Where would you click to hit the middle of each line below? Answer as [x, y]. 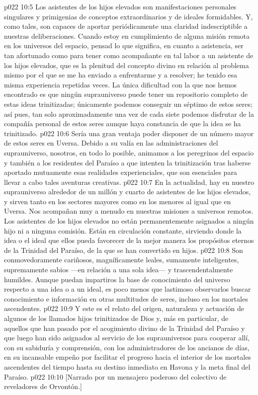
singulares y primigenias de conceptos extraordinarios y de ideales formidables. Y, [129, 16]
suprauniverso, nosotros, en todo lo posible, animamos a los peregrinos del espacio [129, 152]
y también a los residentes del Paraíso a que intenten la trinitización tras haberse [128, 162]
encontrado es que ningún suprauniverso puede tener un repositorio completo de [126, 94]
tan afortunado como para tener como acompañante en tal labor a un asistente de [129, 55]
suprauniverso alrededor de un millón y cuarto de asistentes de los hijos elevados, [128, 192]
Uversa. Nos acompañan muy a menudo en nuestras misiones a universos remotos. [129, 211]
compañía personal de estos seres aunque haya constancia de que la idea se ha [123, 123]
